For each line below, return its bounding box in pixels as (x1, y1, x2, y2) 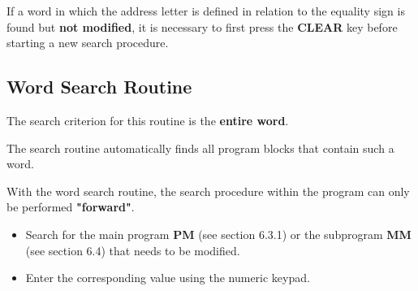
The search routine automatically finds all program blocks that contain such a (6, 139, 394, 156)
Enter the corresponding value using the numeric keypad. (25, 269, 310, 286)
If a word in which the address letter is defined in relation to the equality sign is (6, 2, 405, 19)
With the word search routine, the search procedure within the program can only (6, 182, 410, 199)
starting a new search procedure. (6, 34, 169, 51)
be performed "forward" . (6, 198, 135, 215)
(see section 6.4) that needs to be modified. (25, 241, 240, 258)
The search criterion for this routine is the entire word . (6, 111, 289, 128)
